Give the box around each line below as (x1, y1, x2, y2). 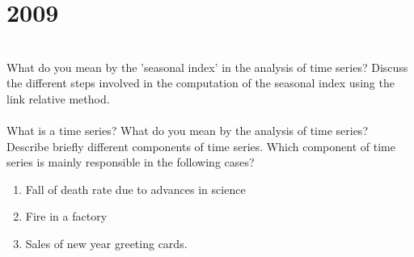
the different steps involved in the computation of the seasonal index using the (6, 74, 395, 91)
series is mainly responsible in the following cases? (6, 154, 255, 171)
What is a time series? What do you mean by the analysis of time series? (6, 122, 368, 139)
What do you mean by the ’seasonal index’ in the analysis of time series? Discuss (6, 58, 408, 75)
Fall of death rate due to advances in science (25, 180, 246, 197)
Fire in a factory (25, 208, 108, 225)
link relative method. (6, 90, 110, 107)
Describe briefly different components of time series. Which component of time (6, 137, 395, 154)
